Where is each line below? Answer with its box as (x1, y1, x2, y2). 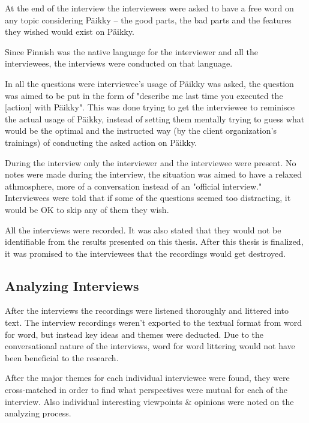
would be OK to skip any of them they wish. (5, 203, 169, 215)
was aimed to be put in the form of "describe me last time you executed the (5, 89, 283, 101)
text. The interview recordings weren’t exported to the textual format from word (5, 316, 302, 329)
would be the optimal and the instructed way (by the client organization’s (5, 124, 277, 137)
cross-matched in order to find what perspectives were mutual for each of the (5, 383, 288, 396)
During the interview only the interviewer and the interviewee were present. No (5, 156, 296, 169)
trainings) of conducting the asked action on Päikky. (5, 136, 197, 148)
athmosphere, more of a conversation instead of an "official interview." (5, 179, 262, 192)
